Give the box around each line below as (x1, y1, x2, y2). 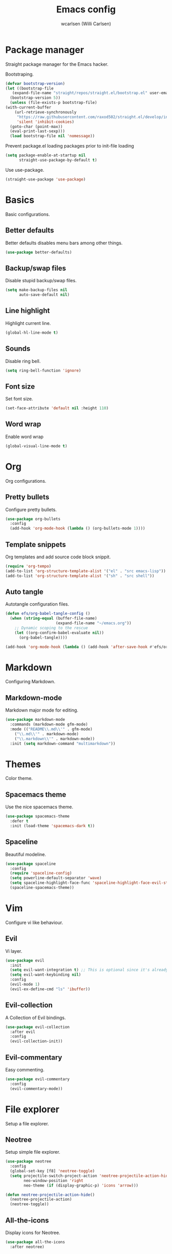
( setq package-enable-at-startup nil (5, 153, 86, 158)
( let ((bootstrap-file (5, 86, 54, 91)
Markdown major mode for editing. (5, 707, 78, 713)
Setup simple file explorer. (5, 1149, 60, 1155)
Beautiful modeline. (5, 851, 46, 857)
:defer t (10, 819, 29, 824)
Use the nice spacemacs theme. (5, 804, 73, 810)
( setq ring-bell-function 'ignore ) (5, 368, 81, 373)
